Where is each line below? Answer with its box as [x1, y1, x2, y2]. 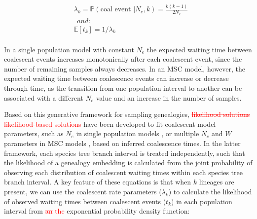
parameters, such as [4, 128, 64, 139]
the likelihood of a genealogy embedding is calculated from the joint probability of [4, 157, 253, 168]
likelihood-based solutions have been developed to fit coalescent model [4, 118, 216, 129]
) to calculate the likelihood [168, 186, 252, 196]
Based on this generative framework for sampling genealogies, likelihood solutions [4, 109, 250, 119]
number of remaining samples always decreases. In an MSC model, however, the [4, 63, 245, 73]
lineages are [199, 177, 234, 187]
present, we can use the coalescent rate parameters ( [4, 186, 162, 196]
